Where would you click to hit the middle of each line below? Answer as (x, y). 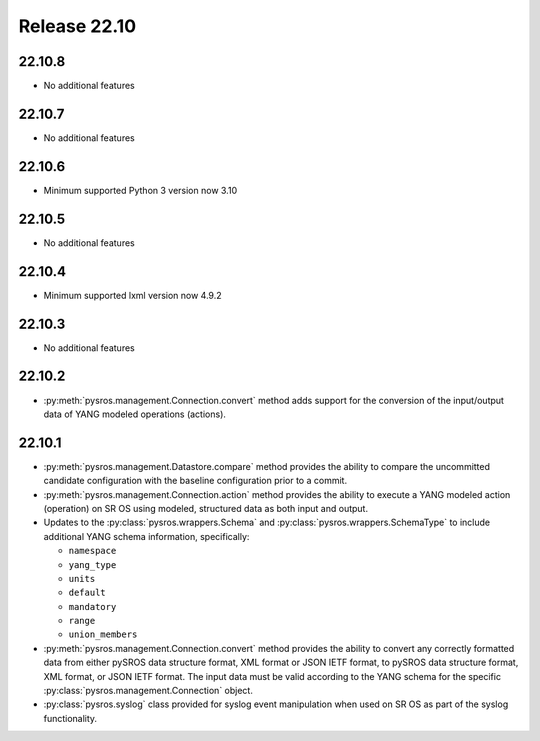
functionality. (70, 718)
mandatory (92, 606)
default (87, 593)
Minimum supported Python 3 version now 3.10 (140, 190)
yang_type (92, 564)
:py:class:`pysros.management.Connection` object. (148, 691)
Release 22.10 (77, 26)
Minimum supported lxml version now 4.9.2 (132, 295)
